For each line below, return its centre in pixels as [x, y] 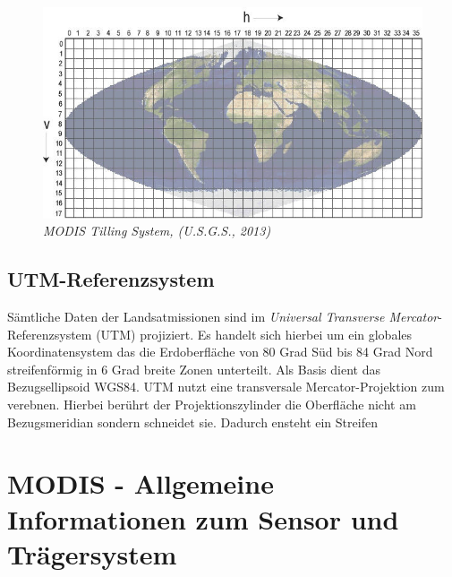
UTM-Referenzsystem [111, 279]
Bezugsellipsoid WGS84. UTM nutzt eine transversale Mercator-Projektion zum [226, 387]
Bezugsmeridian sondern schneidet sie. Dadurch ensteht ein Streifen [192, 422]
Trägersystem [92, 553]
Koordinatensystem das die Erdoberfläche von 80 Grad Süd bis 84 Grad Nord [220, 352]
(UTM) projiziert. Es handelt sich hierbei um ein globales [254, 334]
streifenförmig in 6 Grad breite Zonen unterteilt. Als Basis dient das [194, 369]
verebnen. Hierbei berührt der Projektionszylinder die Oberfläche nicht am [212, 404]
